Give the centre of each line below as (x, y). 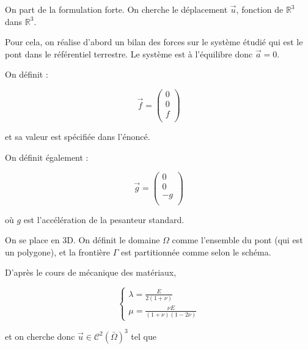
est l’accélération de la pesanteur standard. (104, 219)
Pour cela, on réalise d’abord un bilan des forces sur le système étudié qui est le (154, 42)
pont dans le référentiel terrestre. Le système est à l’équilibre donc (129, 53)
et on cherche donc (40, 336)
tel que (144, 336)
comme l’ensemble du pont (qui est (237, 240)
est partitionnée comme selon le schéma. (196, 252)
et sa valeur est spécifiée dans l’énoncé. (78, 137)
